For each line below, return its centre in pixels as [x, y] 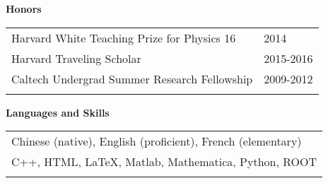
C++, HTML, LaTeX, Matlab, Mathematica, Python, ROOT [164, 162]
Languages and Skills [58, 112]
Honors [24, 8]
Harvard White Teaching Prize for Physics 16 [124, 37]
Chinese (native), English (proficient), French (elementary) [157, 141]
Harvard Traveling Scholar [76, 58]
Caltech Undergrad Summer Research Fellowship [132, 78]
